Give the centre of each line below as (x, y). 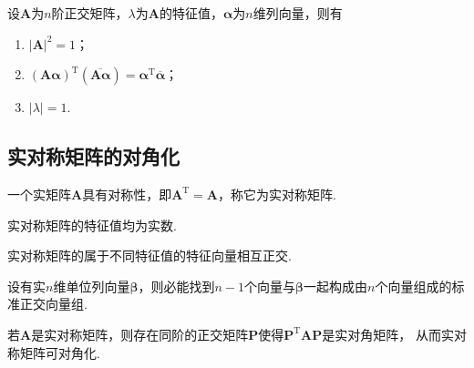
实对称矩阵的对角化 (93, 156)
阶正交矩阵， (90, 13)
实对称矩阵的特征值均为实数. (92, 225)
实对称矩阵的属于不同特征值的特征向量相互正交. (149, 256)
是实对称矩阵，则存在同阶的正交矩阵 (140, 334)
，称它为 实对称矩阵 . (277, 194)
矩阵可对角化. (60, 352)
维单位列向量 (92, 286)
